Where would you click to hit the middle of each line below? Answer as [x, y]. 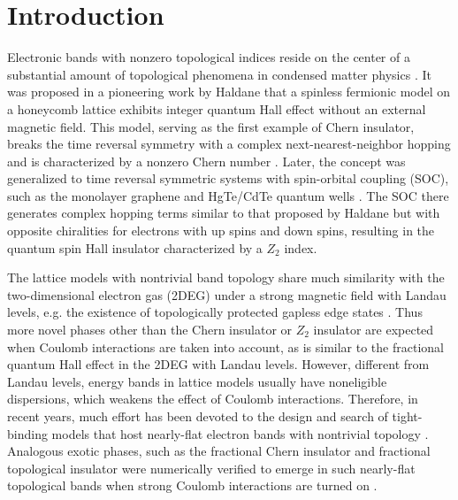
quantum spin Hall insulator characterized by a [135, 247]
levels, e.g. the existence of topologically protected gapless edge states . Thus [215, 312]
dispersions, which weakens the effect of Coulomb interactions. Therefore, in [213, 399]
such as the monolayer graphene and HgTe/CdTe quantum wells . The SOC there [228, 195]
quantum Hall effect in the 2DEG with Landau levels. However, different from [218, 364]
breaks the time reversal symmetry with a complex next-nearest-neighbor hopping [229, 144]
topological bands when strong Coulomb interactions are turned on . [192, 485]
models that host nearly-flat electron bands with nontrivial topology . [240, 433]
